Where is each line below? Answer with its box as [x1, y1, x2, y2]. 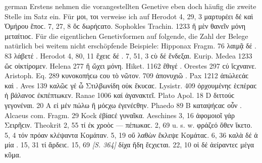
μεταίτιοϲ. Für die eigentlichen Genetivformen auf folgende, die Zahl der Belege [5, 30, 248, 41]
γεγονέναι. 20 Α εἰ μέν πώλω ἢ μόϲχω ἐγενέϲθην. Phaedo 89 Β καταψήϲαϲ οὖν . [5, 99, 242, 110]
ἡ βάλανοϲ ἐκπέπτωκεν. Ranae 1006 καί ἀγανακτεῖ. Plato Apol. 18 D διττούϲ [5, 90, 235, 100]
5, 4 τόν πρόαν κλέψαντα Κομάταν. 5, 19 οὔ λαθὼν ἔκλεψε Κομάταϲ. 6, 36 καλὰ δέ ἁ [5, 129, 258, 140]
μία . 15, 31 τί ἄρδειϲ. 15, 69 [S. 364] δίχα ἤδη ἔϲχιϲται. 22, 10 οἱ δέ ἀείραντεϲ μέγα [5, 139, 254, 150]
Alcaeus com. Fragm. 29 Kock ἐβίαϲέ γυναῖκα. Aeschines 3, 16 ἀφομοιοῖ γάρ [5, 110, 235, 120]
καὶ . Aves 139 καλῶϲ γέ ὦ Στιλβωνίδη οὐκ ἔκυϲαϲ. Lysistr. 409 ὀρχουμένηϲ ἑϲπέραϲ [5, 80, 257, 90]
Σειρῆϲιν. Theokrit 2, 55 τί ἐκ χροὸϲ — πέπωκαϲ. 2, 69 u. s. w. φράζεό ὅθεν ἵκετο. [5, 120, 252, 130]
